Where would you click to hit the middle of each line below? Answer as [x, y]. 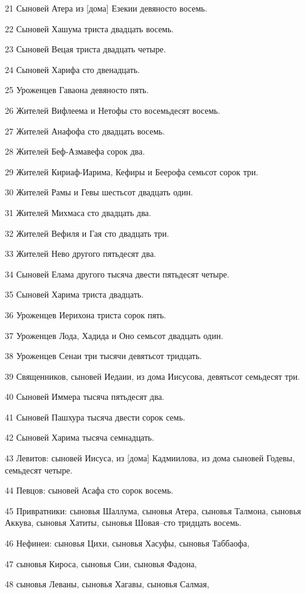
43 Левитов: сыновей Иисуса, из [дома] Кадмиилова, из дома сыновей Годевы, [150, 458]
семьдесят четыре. [39, 470]
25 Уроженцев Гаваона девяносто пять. [77, 90]
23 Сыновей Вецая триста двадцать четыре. [85, 49]
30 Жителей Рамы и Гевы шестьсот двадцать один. [99, 192]
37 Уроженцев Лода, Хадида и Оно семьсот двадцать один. [114, 335]
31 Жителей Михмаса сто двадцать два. [78, 212]
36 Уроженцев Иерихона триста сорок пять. [85, 314]
